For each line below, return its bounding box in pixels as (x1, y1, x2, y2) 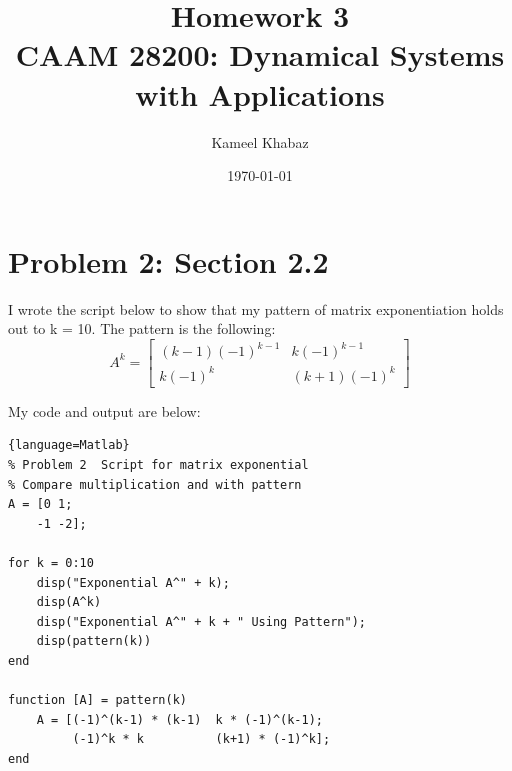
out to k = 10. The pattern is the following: (8, 318, 276, 339)
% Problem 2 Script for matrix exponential (8, 458, 309, 473)
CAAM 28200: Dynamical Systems (15, 34, 505, 75)
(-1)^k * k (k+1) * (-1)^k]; (72, 732, 331, 747)
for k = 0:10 (8, 556, 94, 571)
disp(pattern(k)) (36, 634, 152, 649)
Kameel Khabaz (211, 131, 309, 152)
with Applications (135, 73, 385, 114)
